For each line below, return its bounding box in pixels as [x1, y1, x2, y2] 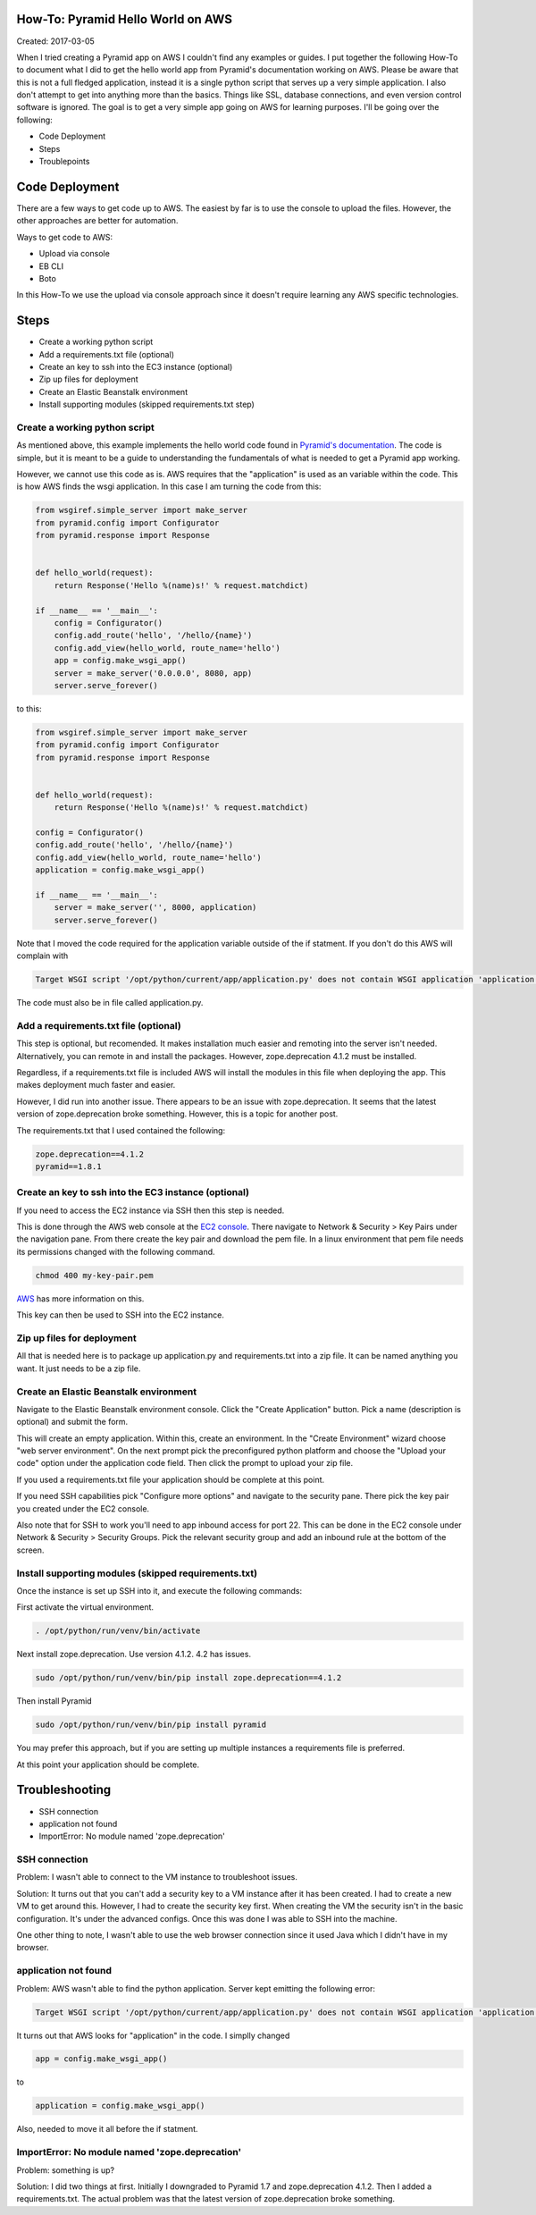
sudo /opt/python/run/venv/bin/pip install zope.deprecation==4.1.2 [35, 1672, 342, 1683]
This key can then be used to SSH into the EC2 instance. [16, 1310, 225, 1320]
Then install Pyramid [16, 1696, 93, 1706]
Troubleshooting [16, 1782, 112, 1798]
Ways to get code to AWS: [16, 232, 113, 242]
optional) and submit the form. [16, 1417, 129, 1428]
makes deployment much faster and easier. [16, 1080, 176, 1091]
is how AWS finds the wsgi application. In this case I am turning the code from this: [16, 481, 322, 492]
